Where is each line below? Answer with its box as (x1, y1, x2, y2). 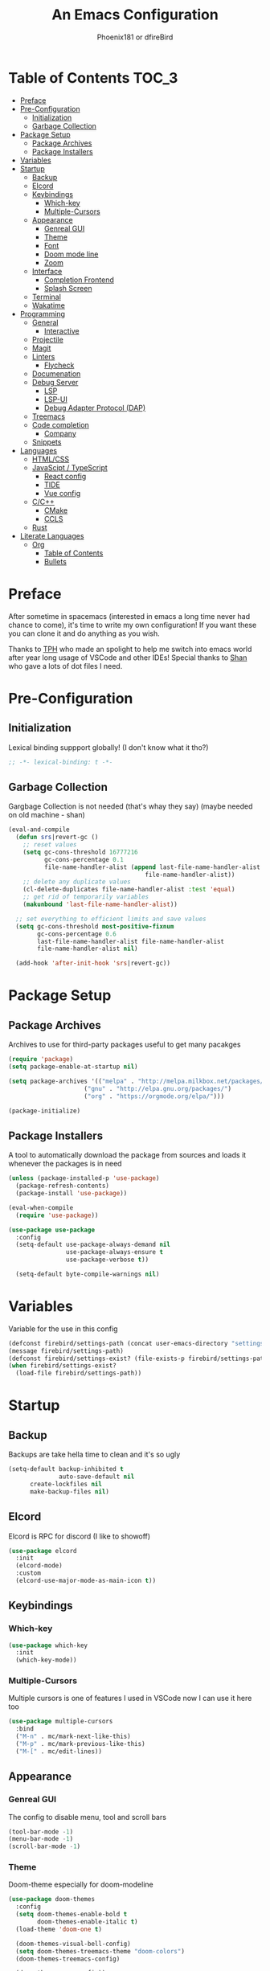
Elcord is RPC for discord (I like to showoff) (8, 1531, 151, 1541)
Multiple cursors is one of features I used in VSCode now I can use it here (8, 1694, 252, 1703)
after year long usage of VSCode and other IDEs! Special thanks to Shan (8, 653, 247, 662)
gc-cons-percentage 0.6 (37, 930, 117, 938)
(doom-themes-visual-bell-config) (15, 1940, 131, 1948)
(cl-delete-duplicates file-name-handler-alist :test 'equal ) (22, 886, 235, 894)
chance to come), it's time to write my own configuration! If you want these (8, 620, 257, 629)
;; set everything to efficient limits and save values (15, 915, 207, 923)
